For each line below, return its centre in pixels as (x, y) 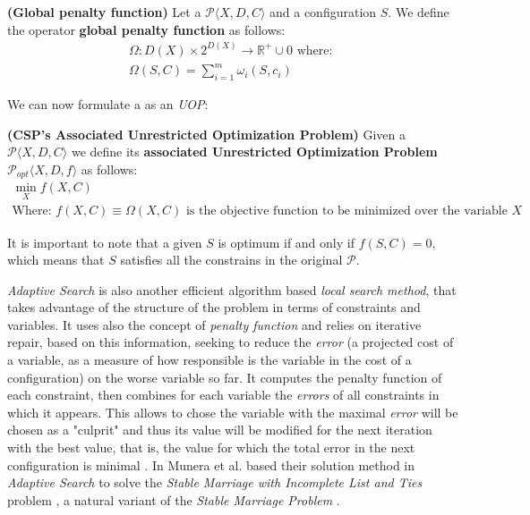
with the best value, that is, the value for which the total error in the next (211, 447)
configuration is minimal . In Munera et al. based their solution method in (211, 464)
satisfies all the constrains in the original (231, 260)
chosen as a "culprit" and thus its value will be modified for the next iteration (220, 430)
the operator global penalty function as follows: (146, 29)
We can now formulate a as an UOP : (108, 103)
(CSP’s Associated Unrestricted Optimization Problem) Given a (207, 134)
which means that (56, 260)
